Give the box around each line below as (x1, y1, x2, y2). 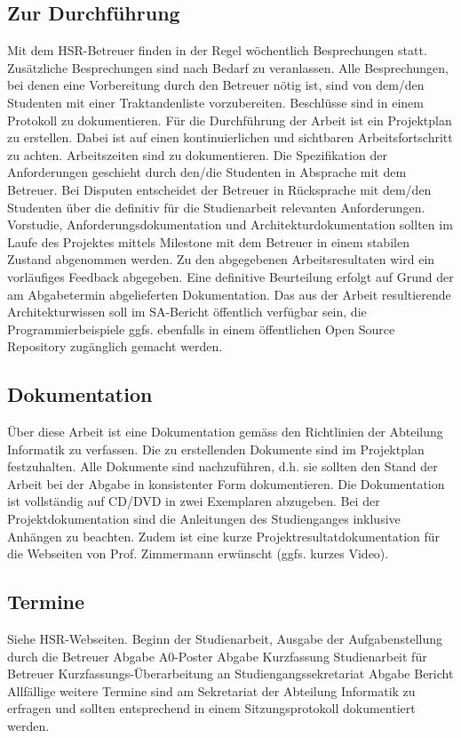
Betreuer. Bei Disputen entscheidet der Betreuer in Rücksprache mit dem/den (7, 180, 432, 198)
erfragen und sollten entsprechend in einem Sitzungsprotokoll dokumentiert (7, 699, 416, 718)
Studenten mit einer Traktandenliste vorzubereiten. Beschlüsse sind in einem (7, 92, 424, 111)
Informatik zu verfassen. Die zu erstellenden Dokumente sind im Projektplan (7, 439, 425, 458)
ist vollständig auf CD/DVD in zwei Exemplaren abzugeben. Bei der (7, 492, 380, 510)
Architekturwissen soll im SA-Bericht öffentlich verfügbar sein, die (7, 302, 367, 321)
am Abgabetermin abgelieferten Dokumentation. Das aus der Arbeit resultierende (7, 285, 451, 303)
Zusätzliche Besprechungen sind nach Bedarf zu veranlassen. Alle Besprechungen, (7, 58, 449, 76)
